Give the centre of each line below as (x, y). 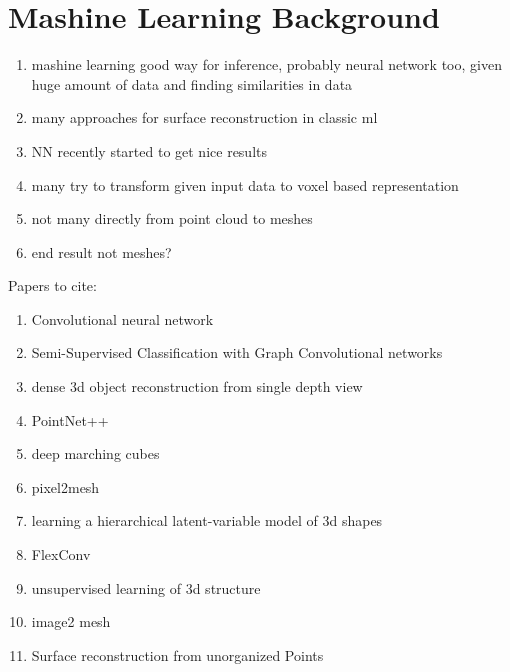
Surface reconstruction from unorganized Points (177, 654)
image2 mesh (71, 621)
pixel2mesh (65, 486)
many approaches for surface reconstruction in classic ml (204, 117)
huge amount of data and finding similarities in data (192, 83)
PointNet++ (70, 419)
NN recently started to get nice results (149, 150)
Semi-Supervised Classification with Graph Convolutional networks (237, 352)
